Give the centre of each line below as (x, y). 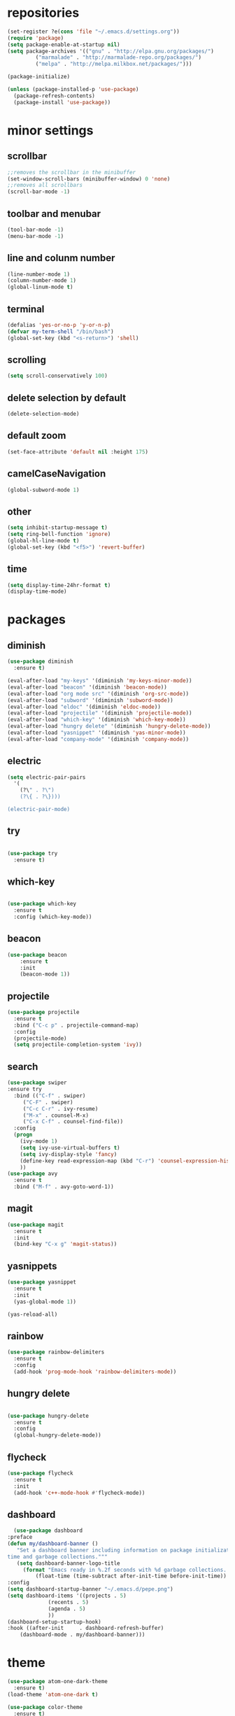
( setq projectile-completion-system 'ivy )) (78, 1045)
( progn (23, 1135)
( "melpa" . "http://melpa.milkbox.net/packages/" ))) (114, 64)
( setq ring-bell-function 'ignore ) (59, 534)
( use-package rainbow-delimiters (56, 1352)
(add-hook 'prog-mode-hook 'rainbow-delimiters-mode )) (95, 1372)
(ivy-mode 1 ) (39, 1141)
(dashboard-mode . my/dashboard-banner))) (83, 1635)
